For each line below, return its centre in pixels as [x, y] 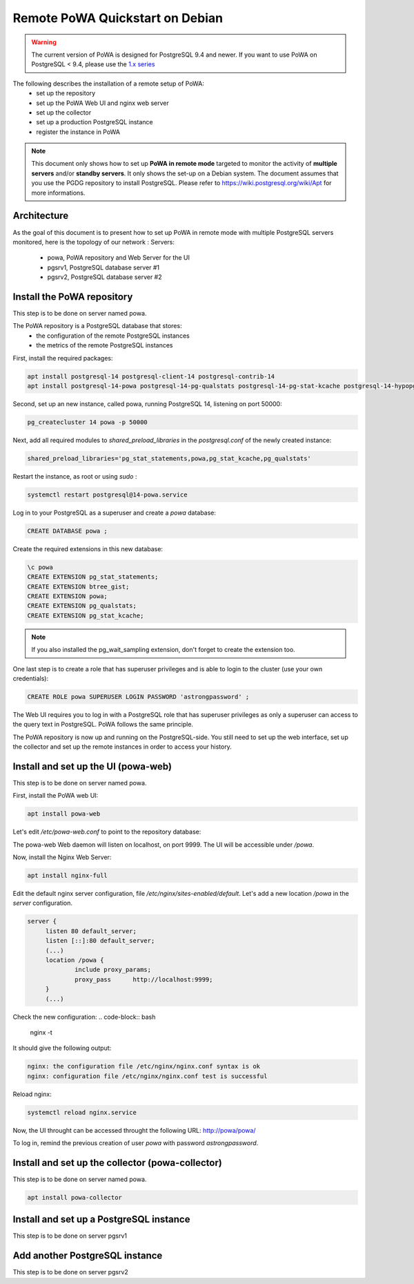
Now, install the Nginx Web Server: [62, 857]
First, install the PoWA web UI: [56, 796]
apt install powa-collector [75, 1197]
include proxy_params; [113, 970]
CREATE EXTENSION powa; [68, 596]
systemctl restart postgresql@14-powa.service [107, 495]
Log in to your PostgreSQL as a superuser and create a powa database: [115, 512]
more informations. [58, 193]
